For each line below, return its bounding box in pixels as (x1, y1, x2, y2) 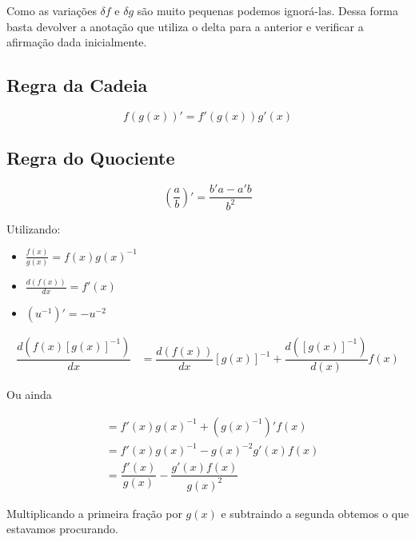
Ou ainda (6, 386, 52, 403)
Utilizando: (6, 220, 61, 237)
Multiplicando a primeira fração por (6, 504, 182, 521)
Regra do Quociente (6, 145, 175, 170)
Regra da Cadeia (6, 73, 148, 98)
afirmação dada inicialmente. (6, 34, 147, 50)
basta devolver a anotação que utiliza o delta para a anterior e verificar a (6, 18, 364, 34)
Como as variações (6, 2, 97, 18)
